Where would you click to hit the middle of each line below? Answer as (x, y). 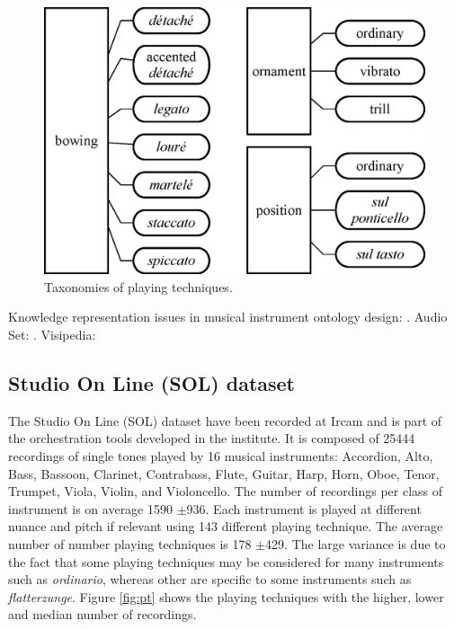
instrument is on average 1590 (90, 508)
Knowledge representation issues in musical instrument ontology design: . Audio (228, 317)
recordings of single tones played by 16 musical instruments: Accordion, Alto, (221, 456)
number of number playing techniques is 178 (130, 544)
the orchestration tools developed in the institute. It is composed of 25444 (212, 438)
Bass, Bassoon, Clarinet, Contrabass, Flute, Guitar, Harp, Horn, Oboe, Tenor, (224, 473)
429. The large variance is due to (356, 544)
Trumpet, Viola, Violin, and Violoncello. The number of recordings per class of (226, 491)
